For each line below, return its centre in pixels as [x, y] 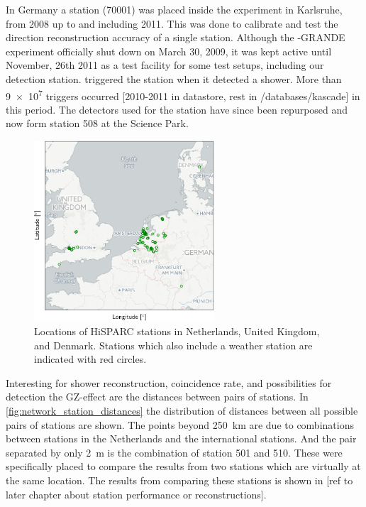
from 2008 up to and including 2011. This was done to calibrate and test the [172, 23]
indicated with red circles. [90, 359]
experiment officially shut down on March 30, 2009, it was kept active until [169, 51]
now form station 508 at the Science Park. [97, 123]
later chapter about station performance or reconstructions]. [136, 494]
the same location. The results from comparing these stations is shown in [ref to [179, 480]
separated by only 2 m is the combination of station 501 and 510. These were [174, 452]
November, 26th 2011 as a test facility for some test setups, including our [165, 65]
